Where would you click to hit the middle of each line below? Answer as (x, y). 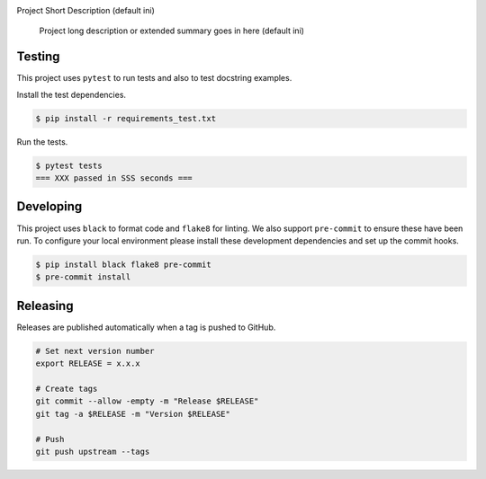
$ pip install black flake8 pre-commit (123, 264)
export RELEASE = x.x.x (88, 364)
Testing (38, 57)
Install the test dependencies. (71, 94)
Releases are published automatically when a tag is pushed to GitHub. (146, 327)
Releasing (45, 306)
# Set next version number (95, 351)
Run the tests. (42, 142)
